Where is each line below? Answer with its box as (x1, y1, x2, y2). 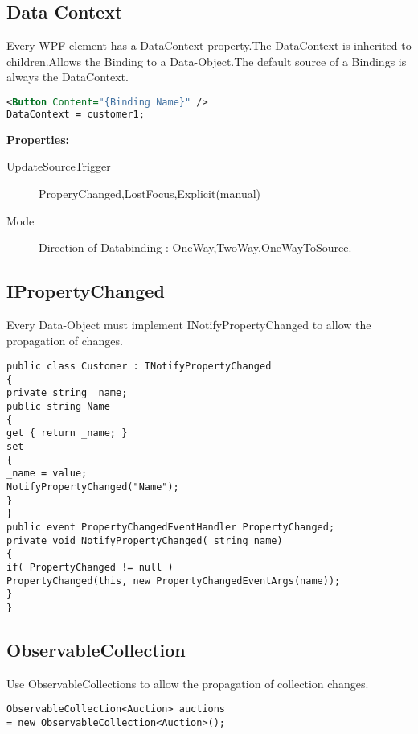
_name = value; (6, 468, 88, 480)
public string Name (6, 401, 110, 413)
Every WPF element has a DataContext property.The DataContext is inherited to (6, 37, 412, 54)
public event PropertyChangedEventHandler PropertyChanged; (6, 521, 335, 533)
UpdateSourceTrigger (6, 158, 111, 175)
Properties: (6, 130, 70, 147)
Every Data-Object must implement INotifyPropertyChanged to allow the (6, 315, 371, 332)
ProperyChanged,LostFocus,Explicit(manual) (39, 184, 261, 201)
